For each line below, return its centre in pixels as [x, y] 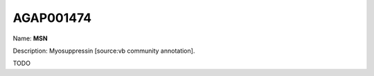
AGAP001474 [52, 18]
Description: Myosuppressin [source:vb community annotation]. [104, 51]
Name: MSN [30, 38]
